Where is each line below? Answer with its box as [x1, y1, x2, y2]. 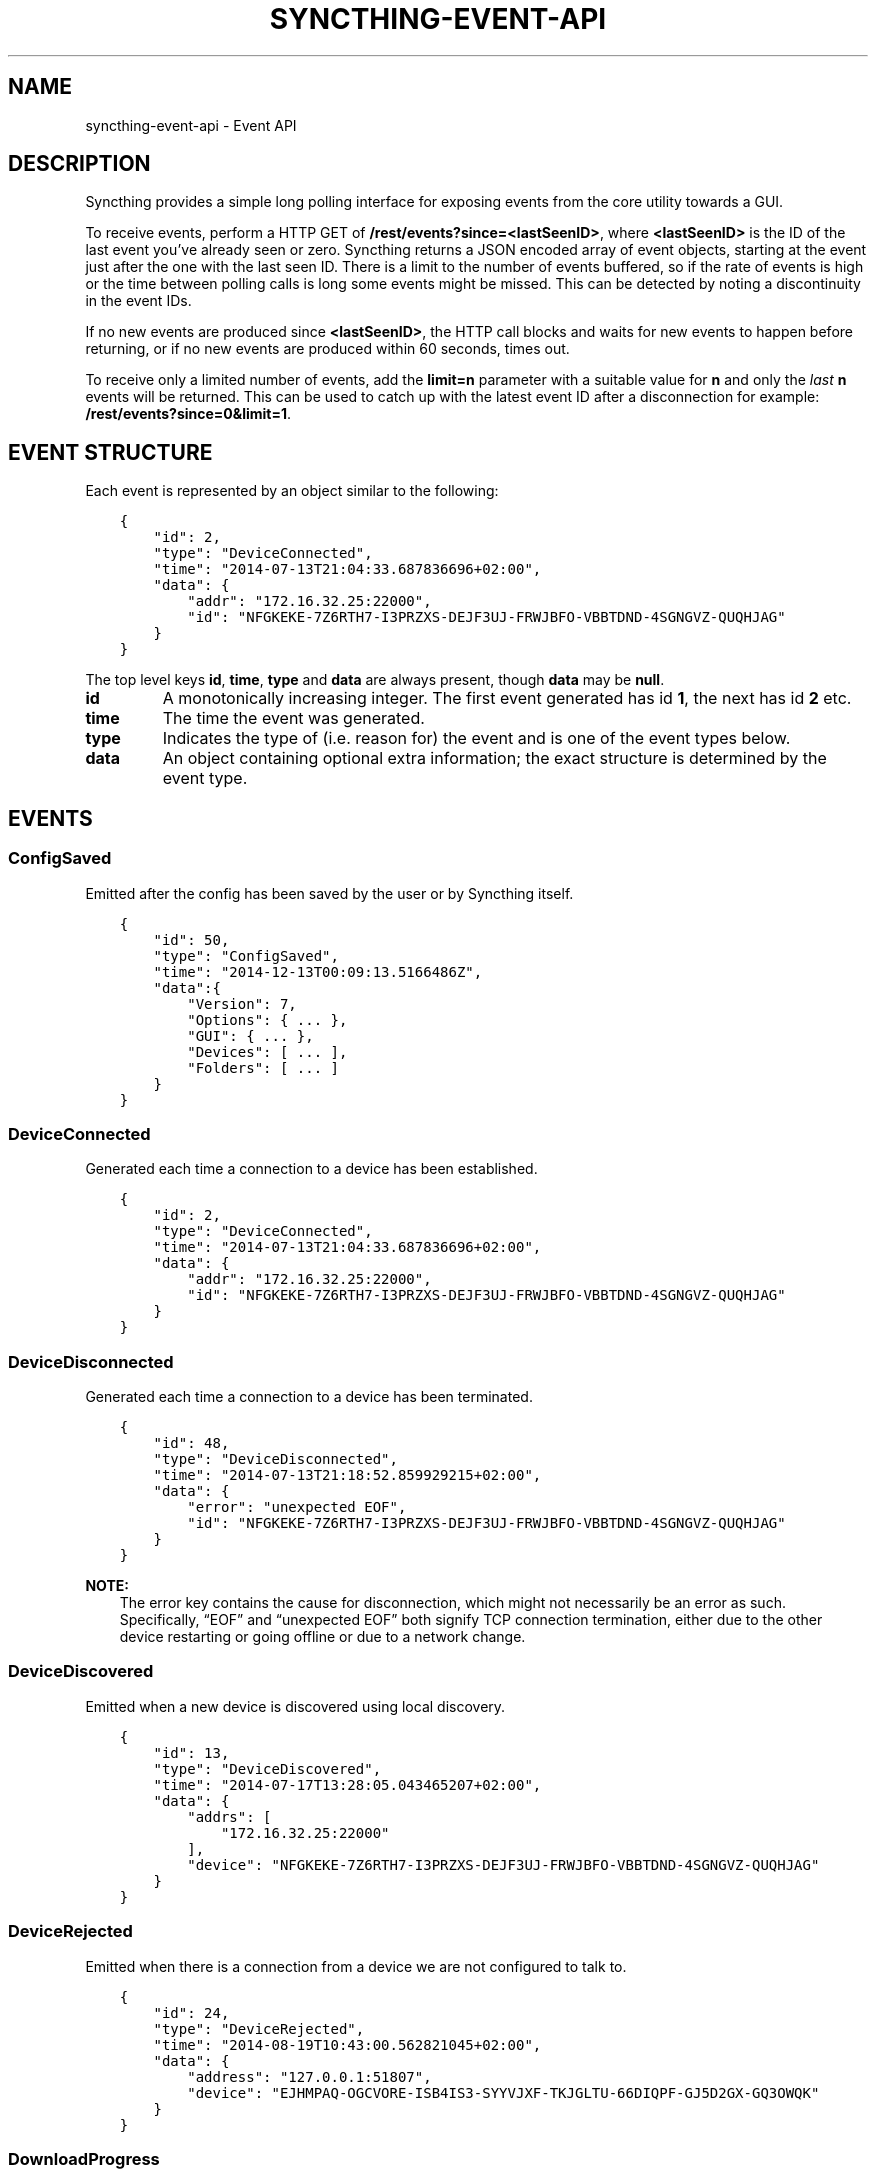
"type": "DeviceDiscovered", [153, 1760, 382, 1777]
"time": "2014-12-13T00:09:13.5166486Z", [153, 963, 483, 980]
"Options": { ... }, [187, 1011, 348, 1028]
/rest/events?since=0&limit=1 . [85, 405, 292, 423]
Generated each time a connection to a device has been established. [85, 1160, 538, 1178]
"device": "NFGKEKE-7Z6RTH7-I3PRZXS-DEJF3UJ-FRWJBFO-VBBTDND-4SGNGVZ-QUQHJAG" [187, 1856, 820, 1873]
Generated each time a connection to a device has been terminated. [85, 1388, 533, 1405]
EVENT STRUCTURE [8, 439, 213, 465]
